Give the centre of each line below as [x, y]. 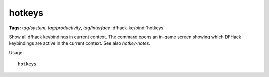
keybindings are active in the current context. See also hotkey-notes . [80, 43]
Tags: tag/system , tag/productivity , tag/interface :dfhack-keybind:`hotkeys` [87, 28]
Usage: [17, 52]
